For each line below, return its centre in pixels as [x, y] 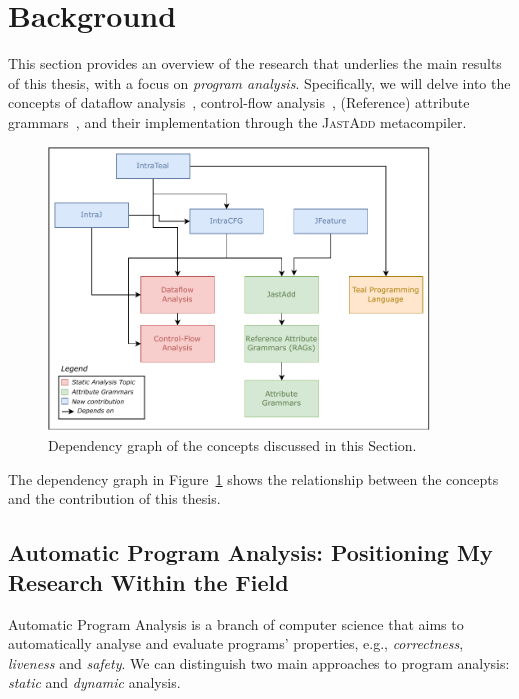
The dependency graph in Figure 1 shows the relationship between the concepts [253, 478]
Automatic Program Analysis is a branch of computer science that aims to [236, 623]
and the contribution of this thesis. [114, 498]
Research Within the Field [148, 581]
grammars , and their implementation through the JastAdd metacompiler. [237, 121]
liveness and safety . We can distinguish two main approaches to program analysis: [259, 662]
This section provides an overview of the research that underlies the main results [255, 63]
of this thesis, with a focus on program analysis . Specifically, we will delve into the [259, 82]
